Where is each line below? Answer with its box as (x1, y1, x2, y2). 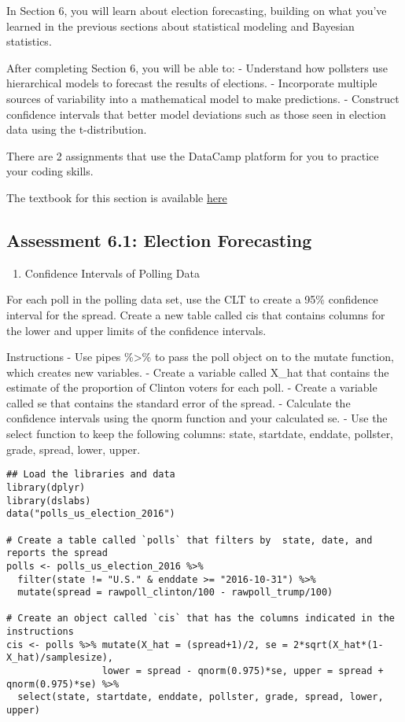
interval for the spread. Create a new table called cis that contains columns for (6, 306, 385, 322)
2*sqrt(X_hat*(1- (293, 639, 384, 650)
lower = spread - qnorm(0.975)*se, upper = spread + (101, 665, 384, 677)
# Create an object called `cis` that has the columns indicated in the (6, 613, 395, 624)
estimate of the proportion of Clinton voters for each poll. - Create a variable (6, 379, 377, 396)
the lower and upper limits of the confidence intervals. (6, 322, 267, 338)
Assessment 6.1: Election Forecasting (6, 227, 312, 252)
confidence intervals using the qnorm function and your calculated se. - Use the (6, 410, 388, 426)
